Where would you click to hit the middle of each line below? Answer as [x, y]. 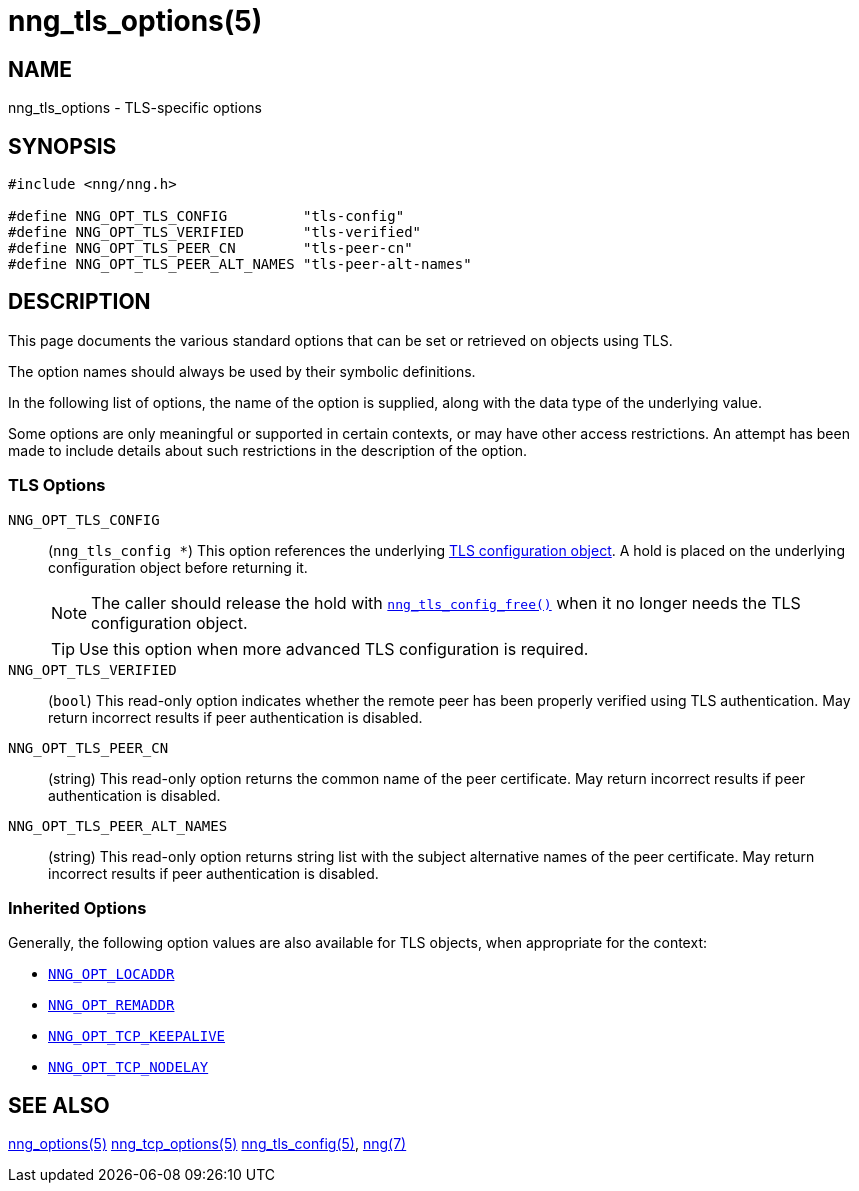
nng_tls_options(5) [135, 21]
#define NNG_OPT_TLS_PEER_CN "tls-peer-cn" [210, 248]
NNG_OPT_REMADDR [111, 1005]
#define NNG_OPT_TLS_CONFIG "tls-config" [206, 216]
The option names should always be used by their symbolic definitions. [242, 371]
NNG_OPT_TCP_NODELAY [128, 1067]
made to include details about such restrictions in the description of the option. [268, 450]
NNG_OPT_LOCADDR [111, 974]
